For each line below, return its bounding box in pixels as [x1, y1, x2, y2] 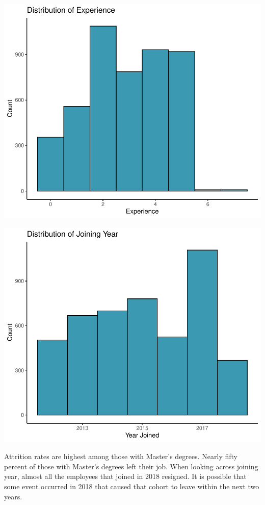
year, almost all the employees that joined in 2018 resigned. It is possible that [4, 471, 247, 482]
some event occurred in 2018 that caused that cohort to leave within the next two [4, 481, 259, 491]
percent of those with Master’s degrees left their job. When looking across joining [4, 461, 258, 471]
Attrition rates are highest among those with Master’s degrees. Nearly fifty [4, 451, 238, 462]
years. [4, 491, 22, 501]
